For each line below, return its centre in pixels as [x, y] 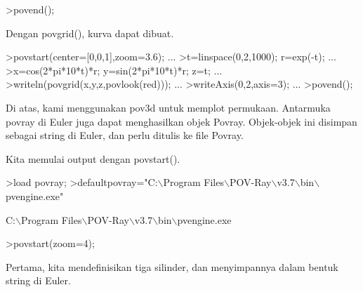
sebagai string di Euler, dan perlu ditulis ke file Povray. [125, 135]
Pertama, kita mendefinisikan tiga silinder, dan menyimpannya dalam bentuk [172, 266]
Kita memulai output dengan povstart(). [93, 158]
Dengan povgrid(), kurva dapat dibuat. [90, 33]
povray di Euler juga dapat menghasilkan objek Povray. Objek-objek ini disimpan [181, 121]
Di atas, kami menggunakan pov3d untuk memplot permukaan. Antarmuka [168, 107]
